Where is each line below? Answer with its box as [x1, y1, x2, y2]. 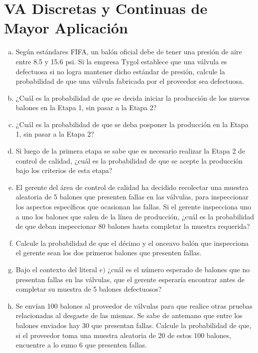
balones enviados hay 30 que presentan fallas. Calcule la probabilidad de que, [15, 320, 252, 330]
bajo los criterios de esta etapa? [15, 165, 113, 176]
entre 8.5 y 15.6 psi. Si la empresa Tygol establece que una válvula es [15, 56, 227, 66]
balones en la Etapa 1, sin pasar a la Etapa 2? [15, 102, 157, 113]
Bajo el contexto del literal [15, 264, 97, 274]
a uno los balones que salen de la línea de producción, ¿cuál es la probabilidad [15, 211, 255, 221]
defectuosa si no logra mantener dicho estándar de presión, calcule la [15, 66, 225, 76]
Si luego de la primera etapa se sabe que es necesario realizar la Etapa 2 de [15, 146, 246, 156]
